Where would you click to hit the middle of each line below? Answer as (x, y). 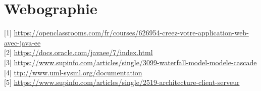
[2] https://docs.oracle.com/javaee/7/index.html (79, 52)
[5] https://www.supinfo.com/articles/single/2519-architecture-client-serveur (122, 82)
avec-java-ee (22, 42)
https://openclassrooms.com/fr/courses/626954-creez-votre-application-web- (131, 33)
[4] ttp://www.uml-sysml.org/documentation (73, 72)
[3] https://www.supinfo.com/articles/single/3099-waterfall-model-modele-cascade (130, 62)
